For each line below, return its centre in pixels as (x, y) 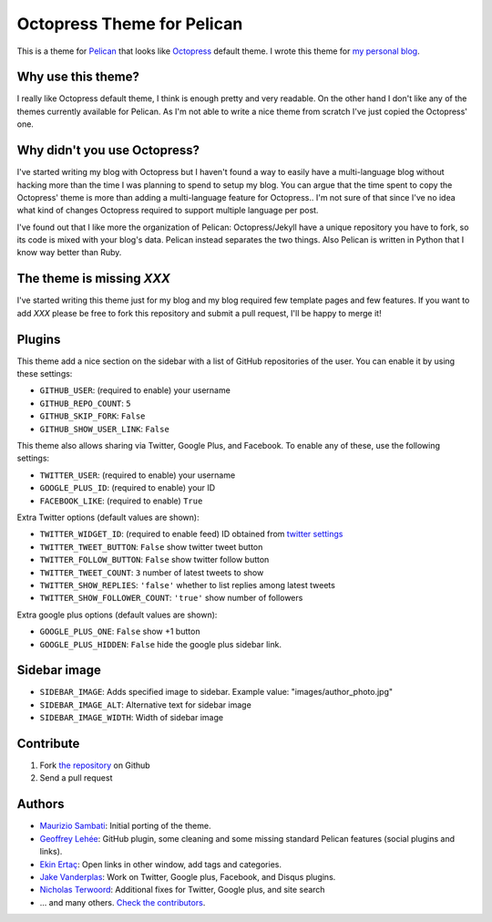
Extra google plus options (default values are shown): (117, 615)
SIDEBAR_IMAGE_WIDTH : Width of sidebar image (131, 718)
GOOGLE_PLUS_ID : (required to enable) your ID (128, 488)
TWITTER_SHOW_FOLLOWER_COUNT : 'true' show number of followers (171, 598)
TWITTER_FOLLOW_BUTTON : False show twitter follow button (154, 560)
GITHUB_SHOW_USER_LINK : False (105, 429)
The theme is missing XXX (93, 279)
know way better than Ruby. (69, 253)
